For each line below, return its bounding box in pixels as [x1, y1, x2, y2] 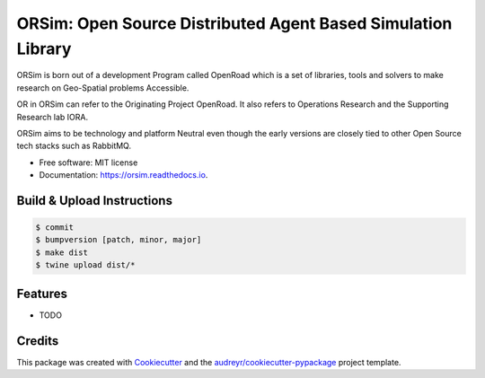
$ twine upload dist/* [35, 260, 136, 270]
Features [16, 286, 67, 301]
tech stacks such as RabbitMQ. [16, 140, 132, 152]
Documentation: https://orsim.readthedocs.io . [39, 170, 208, 180]
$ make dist [35, 247, 89, 258]
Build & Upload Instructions [16, 193, 172, 208]
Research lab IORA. [16, 111, 89, 122]
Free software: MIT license [39, 157, 138, 168]
